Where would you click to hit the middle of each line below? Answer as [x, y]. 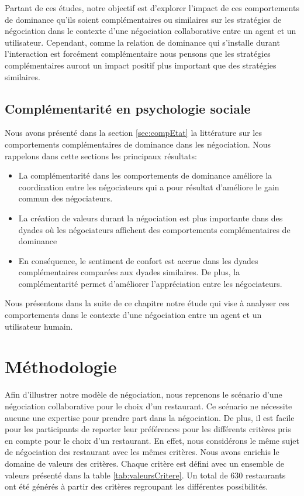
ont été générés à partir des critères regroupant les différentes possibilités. [137, 486]
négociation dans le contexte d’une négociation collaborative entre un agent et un [151, 31]
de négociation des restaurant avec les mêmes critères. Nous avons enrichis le [142, 452]
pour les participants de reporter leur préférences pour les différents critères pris [148, 429]
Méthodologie [61, 366]
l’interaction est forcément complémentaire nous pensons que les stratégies [138, 54]
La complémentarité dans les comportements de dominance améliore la [145, 175]
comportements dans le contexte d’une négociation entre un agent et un [133, 315]
